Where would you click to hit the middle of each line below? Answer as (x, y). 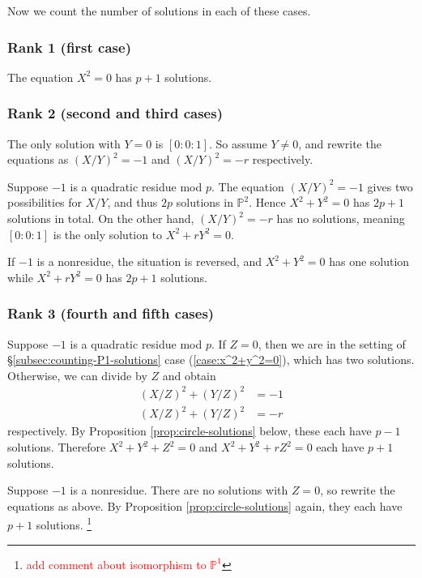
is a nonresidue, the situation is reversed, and (149, 261)
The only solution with (64, 143)
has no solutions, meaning (341, 218)
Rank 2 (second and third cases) (115, 113)
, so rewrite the (358, 490)
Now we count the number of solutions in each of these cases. (159, 11)
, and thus (132, 202)
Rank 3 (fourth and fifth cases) (111, 313)
